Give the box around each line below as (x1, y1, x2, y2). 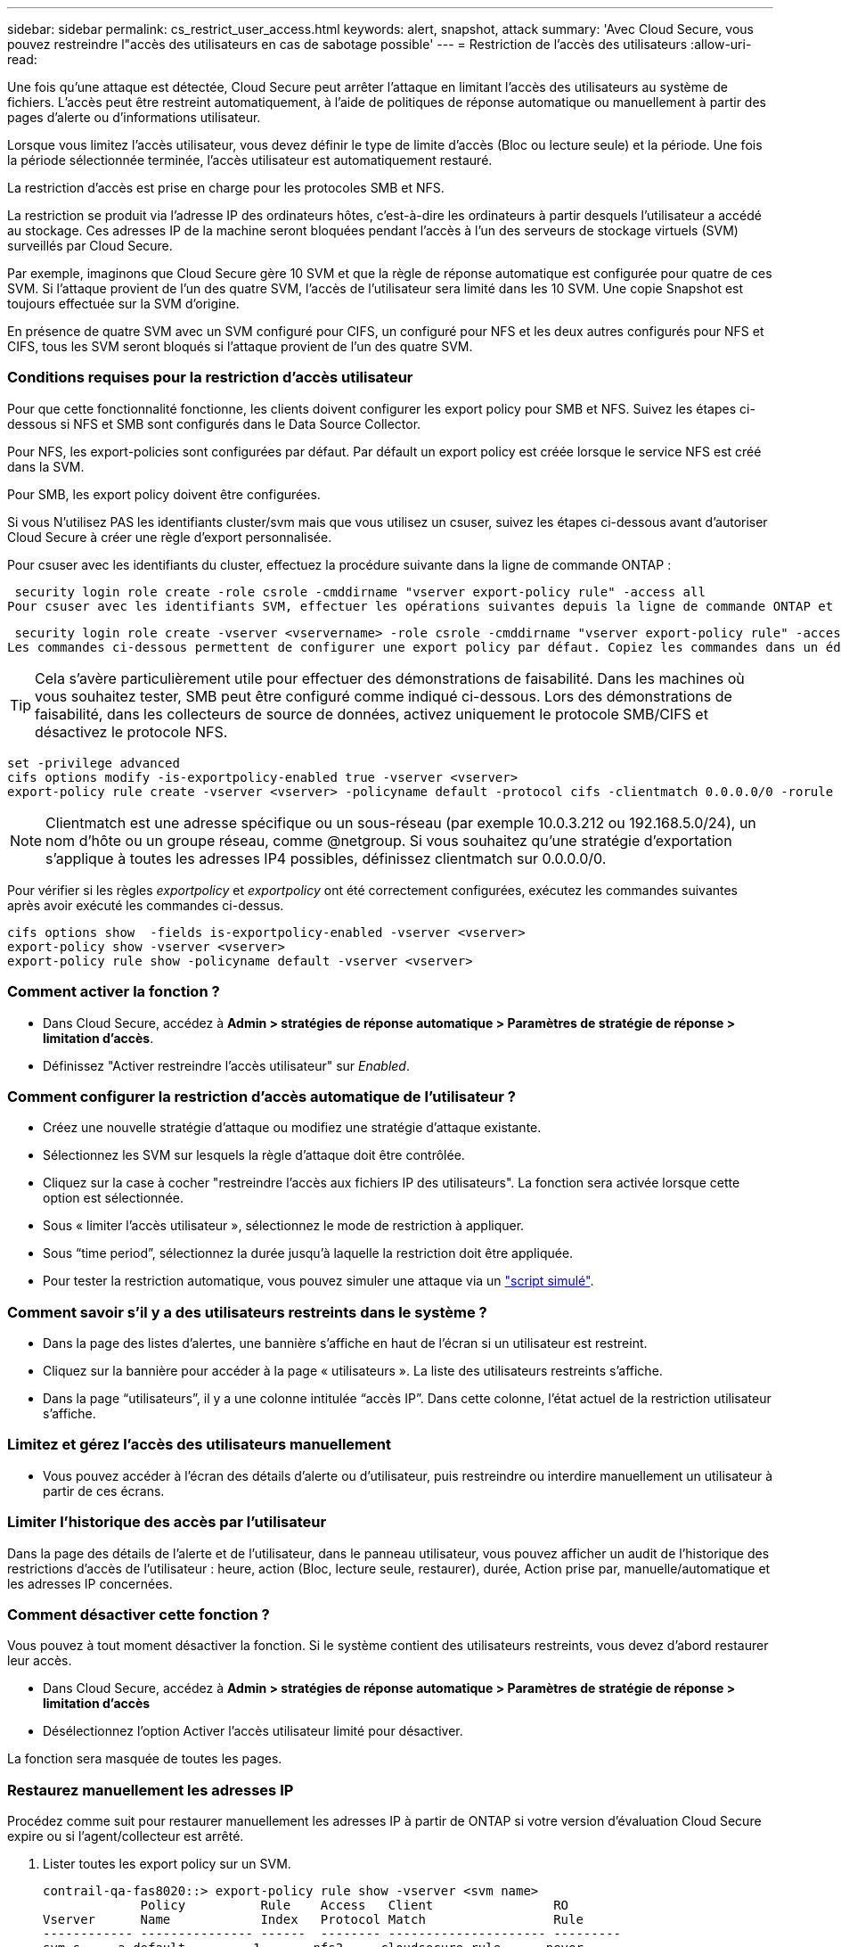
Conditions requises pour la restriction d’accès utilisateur (7, 368, 413, 387)
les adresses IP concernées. (7, 1575, 173, 1591)
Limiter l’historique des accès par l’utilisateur (7, 1513, 327, 1532)
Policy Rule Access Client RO (140, 1898, 569, 1912)
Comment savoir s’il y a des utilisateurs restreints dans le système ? (7, 1302, 487, 1321)
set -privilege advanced (7, 755, 180, 770)
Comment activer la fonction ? (7, 982, 220, 1001)
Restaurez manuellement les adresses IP (7, 1780, 294, 1799)
